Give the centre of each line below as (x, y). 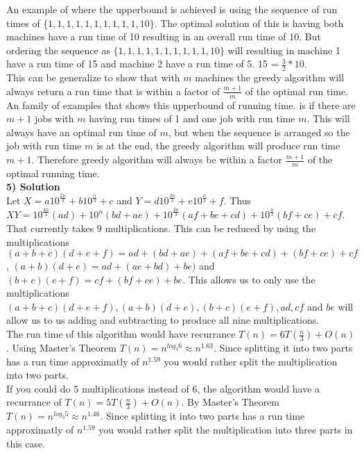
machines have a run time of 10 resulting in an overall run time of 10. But (164, 36)
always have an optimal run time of (81, 132)
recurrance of (34, 402)
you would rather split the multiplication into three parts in (226, 430)
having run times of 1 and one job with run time (192, 118)
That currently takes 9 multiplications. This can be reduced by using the (161, 228)
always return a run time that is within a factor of (113, 91)
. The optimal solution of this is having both (249, 23)
